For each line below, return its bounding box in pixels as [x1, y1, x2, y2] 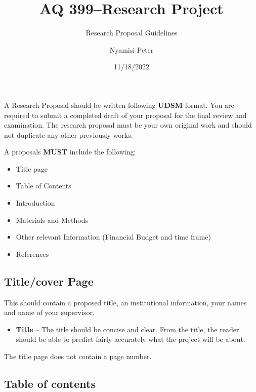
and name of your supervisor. [4, 307, 95, 318]
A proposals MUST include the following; [4, 146, 136, 157]
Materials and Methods [16, 214, 88, 225]
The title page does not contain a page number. [4, 351, 152, 362]
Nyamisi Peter [109, 44, 154, 55]
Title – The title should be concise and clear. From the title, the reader [16, 324, 239, 334]
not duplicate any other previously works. [4, 129, 133, 140]
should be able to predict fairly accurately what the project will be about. [16, 334, 245, 344]
